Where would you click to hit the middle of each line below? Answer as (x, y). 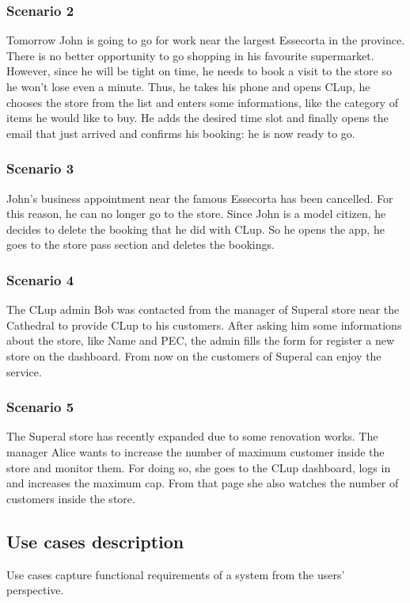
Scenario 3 (40, 168)
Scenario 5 (40, 407)
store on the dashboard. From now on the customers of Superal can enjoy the (194, 355)
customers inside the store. (71, 498)
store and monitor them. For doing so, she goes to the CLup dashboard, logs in (199, 467)
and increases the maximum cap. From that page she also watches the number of (203, 483)
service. (24, 371)
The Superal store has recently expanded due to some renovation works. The (192, 436)
